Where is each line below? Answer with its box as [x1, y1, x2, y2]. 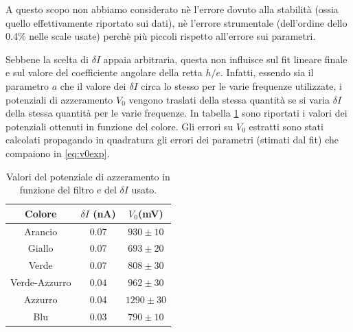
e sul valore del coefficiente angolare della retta [5, 65, 203, 80]
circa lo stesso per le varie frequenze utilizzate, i [141, 78, 343, 93]
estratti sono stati [249, 119, 323, 133]
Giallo [27, 241, 54, 255]
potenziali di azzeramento [5, 92, 113, 106]
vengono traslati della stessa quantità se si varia [128, 92, 330, 106]
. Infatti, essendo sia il [220, 65, 314, 80]
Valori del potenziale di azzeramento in [6, 169, 170, 183]
